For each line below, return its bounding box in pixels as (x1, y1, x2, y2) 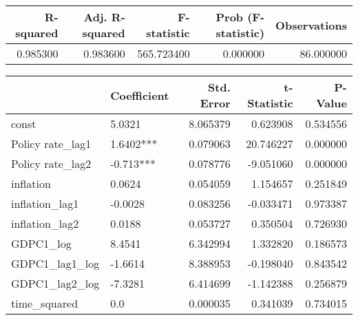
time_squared (11, 295, 78, 311)
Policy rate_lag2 (11, 156, 92, 171)
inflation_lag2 (11, 215, 79, 231)
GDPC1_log (11, 235, 72, 251)
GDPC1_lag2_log (11, 275, 100, 291)
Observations (275, 17, 347, 33)
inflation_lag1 (11, 195, 79, 211)
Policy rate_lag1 (11, 136, 92, 151)
